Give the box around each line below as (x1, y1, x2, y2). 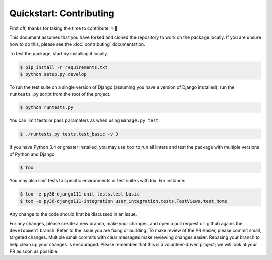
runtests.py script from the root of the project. (9, 91, 111, 97)
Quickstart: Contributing (9, 8, 114, 19)
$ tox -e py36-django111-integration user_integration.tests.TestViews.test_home (20, 198, 228, 204)
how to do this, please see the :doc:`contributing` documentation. (9, 41, 146, 47)
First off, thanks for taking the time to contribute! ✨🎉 (9, 25, 118, 31)
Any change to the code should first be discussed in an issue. (9, 211, 138, 217)
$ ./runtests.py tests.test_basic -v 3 (20, 131, 118, 137)
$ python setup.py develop (20, 71, 87, 77)
